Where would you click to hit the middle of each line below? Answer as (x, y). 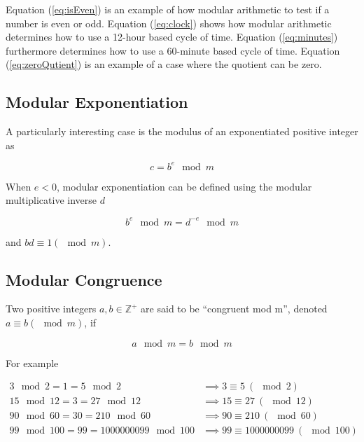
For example (32, 362)
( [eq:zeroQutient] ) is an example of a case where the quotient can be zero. (164, 64)
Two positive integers (51, 309)
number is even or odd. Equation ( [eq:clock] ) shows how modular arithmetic (169, 23)
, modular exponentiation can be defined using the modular (184, 186)
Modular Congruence (84, 279)
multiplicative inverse (51, 200)
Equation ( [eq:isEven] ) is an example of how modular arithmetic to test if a (168, 9)
